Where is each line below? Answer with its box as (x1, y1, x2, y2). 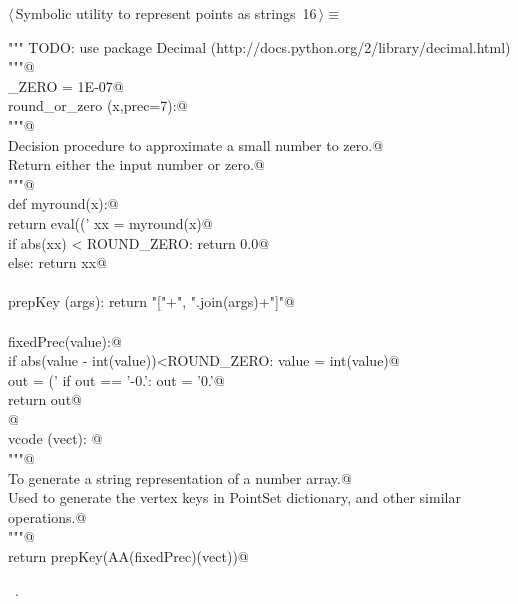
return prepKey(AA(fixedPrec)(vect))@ (8, 546, 249, 567)
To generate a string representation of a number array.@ (8, 467, 352, 488)
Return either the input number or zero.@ (8, 154, 265, 175)
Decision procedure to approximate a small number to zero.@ (8, 134, 384, 155)
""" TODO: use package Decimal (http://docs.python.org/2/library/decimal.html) (8, 36, 511, 57)
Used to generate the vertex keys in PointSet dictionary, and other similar (8, 487, 461, 508)
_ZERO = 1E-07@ (8, 75, 124, 96)
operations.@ (8, 506, 87, 527)
